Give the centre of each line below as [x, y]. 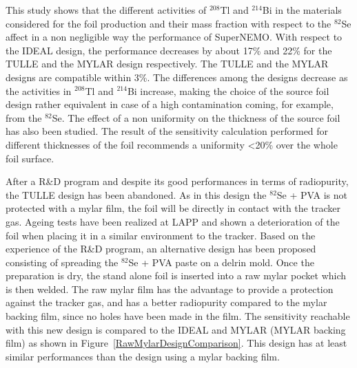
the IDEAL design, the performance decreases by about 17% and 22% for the [169, 50]
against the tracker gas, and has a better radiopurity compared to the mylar [166, 302]
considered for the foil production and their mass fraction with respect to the [169, 23]
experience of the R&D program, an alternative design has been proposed [161, 249]
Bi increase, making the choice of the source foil [228, 90]
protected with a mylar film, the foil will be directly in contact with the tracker [173, 208]
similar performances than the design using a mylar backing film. [143, 356]
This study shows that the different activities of [106, 10]
